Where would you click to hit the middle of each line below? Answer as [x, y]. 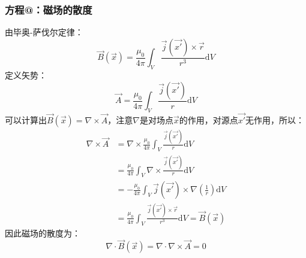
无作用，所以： [275, 120]
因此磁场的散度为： [43, 233]
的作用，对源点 [208, 120]
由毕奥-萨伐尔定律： [44, 32]
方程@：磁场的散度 [49, 9]
